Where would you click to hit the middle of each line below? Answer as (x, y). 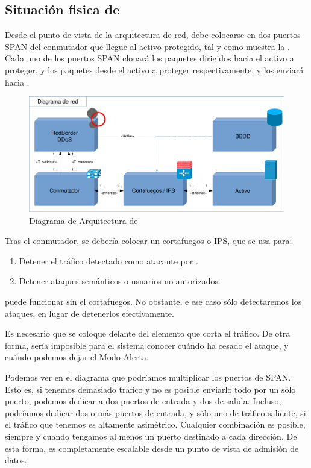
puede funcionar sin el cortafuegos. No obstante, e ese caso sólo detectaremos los (153, 301)
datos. (16, 460)
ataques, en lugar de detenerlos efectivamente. (90, 313)
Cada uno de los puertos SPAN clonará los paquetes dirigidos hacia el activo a (149, 58)
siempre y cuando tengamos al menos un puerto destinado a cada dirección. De (151, 436)
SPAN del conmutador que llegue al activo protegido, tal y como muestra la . (147, 46)
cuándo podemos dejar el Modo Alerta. (77, 357)
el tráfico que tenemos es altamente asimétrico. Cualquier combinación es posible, (155, 424)
